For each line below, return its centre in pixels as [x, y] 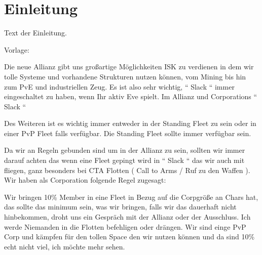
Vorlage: [17, 49]
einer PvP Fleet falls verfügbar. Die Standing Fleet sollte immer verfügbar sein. [128, 133]
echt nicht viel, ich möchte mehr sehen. [65, 246]
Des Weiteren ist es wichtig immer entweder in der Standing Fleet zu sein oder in [130, 123]
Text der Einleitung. [35, 33]
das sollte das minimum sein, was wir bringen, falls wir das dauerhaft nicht [120, 207]
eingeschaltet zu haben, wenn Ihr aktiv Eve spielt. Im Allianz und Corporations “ [131, 96]
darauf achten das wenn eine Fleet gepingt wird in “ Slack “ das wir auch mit [124, 160]
